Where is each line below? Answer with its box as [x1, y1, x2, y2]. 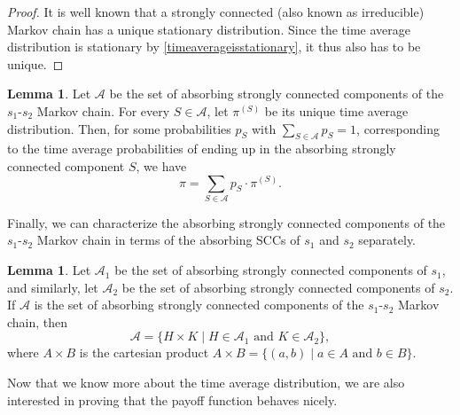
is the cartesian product [79, 343, 209, 362]
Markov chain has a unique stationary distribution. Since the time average [7, 20, 411, 38]
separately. [358, 231, 416, 249]
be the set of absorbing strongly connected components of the [109, 84, 444, 103]
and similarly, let [7, 278, 98, 296]
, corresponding [356, 119, 440, 137]
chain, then [7, 312, 68, 331]
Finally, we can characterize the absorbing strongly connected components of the [7, 213, 446, 231]
